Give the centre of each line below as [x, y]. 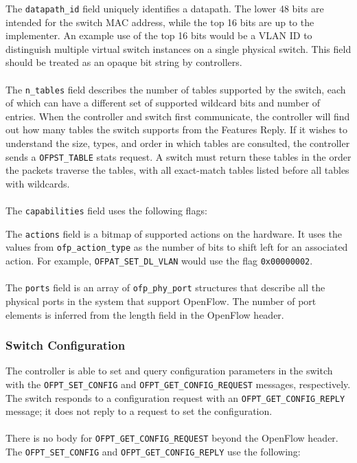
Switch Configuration [66, 345]
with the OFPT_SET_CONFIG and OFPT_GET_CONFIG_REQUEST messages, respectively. [178, 384]
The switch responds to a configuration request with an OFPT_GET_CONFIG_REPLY [175, 397]
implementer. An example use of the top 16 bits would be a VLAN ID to [159, 35]
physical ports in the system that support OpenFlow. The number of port [161, 301]
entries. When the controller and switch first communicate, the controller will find [178, 116]
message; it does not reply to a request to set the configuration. [139, 411]
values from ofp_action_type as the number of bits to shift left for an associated [177, 247]
